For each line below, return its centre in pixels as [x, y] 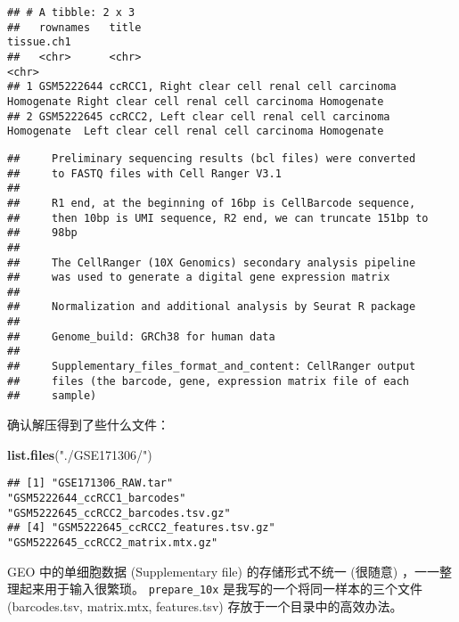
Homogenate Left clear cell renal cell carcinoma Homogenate [196, 131]
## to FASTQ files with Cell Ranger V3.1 [144, 173]
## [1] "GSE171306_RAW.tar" [90, 483]
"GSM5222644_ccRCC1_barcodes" [97, 498]
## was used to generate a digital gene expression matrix [199, 278]
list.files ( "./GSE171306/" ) [80, 454]
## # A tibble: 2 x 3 [71, 12]
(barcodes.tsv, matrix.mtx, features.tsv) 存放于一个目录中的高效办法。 [205, 606]
